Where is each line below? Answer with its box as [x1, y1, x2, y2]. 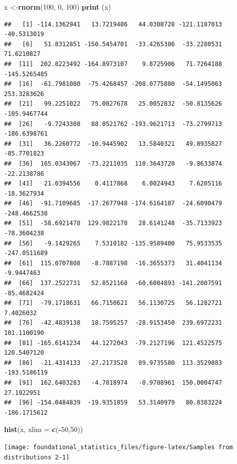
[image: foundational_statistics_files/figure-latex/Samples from [4, 443, 233, 451]
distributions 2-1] [4, 453, 70, 461]
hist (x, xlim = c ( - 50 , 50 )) [4, 424, 83, 435]
